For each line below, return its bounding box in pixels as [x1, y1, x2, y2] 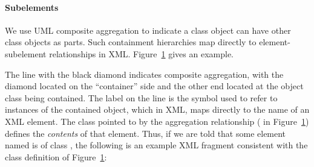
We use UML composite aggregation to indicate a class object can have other [5, 24, 291, 36]
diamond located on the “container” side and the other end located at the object [5, 80, 304, 92]
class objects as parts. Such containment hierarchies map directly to [5, 36, 257, 48]
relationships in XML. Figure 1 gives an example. [49, 47, 234, 60]
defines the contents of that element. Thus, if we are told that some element [5, 127, 286, 139]
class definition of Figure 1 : [5, 150, 107, 163]
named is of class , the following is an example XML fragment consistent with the [5, 139, 308, 151]
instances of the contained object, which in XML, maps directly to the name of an [5, 103, 310, 116]
